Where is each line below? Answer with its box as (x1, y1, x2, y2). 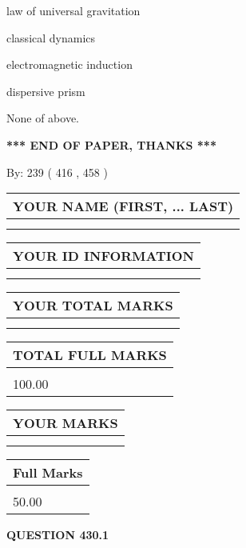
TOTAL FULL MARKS (13, 346, 167, 365)
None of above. (6, 110, 79, 126)
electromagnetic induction (6, 56, 133, 73)
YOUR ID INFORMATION (13, 246, 194, 266)
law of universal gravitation (6, 2, 141, 18)
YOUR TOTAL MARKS (13, 296, 173, 315)
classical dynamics (6, 29, 96, 46)
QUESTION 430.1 (6, 526, 109, 543)
